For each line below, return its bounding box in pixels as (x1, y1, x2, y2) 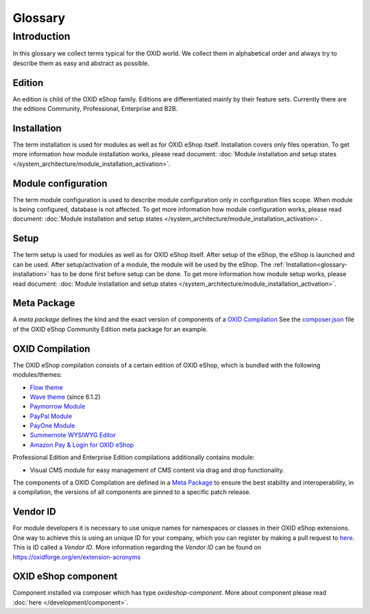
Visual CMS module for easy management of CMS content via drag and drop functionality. (29, 466, 284, 474)
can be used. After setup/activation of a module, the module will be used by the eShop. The (12, 260, 272, 269)
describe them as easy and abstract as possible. (12, 59, 150, 67)
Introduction (12, 30, 71, 42)
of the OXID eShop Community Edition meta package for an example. (12, 325, 208, 333)
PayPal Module (29, 412, 73, 420)
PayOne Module (29, 421, 75, 430)
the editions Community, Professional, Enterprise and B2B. (12, 105, 178, 113)
